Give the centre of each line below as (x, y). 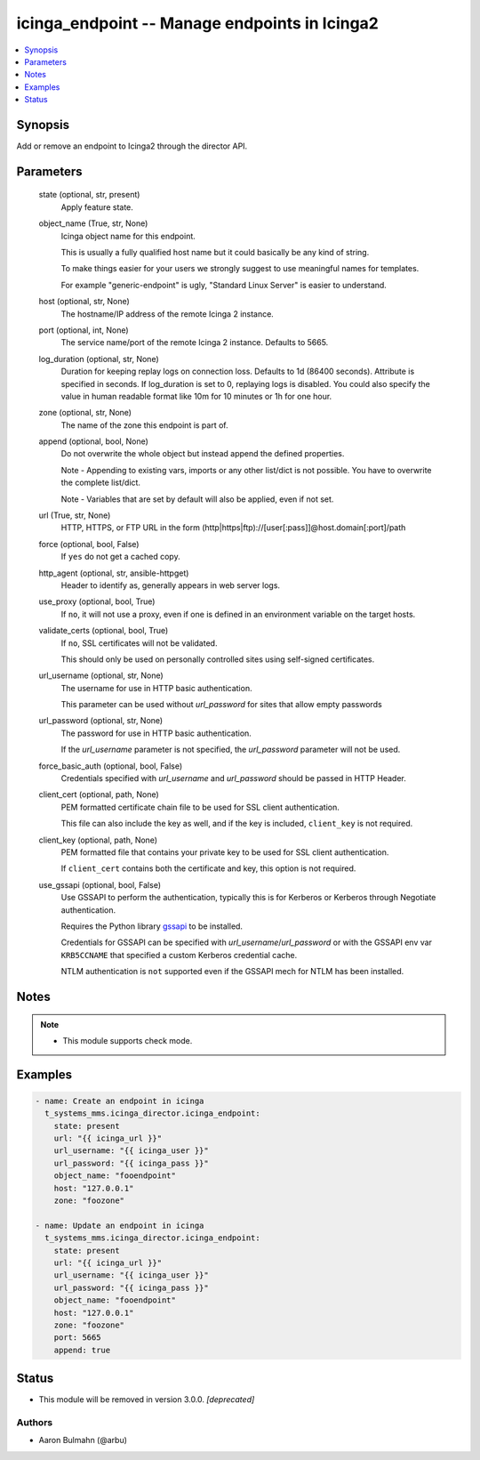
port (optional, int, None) (84, 330)
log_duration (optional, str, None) (99, 359)
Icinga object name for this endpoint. (128, 236)
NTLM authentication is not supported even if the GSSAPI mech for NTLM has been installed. (232, 972)
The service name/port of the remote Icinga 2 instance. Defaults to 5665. (195, 343)
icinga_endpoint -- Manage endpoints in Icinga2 (198, 23)
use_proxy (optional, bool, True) (97, 601)
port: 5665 (77, 1338)
